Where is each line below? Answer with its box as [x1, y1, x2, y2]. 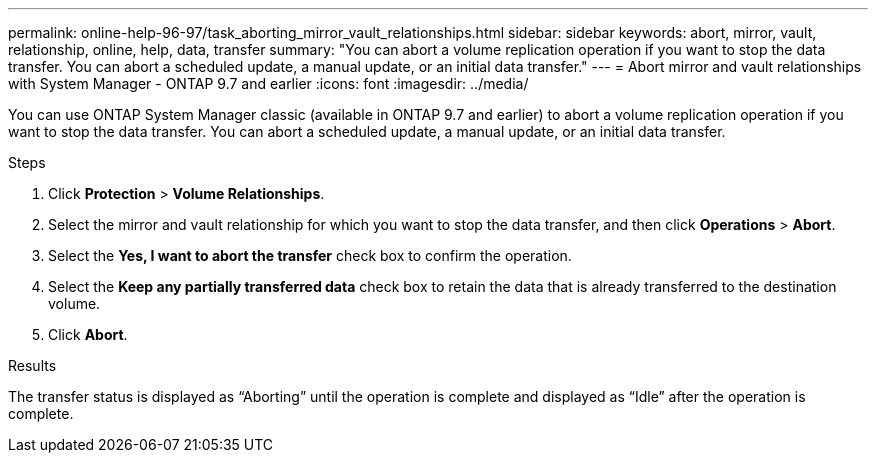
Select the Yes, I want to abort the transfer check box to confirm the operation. [48, 247, 572, 264]
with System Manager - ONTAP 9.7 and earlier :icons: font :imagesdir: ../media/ [8, 75, 529, 92]
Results [8, 357, 57, 374]
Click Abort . [48, 326, 128, 343]
